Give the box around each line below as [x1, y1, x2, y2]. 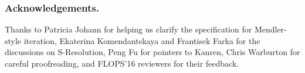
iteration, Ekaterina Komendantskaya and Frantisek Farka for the [23, 34, 260, 46]
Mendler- [254, 23, 287, 35]
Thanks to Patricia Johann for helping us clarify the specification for [5, 23, 252, 35]
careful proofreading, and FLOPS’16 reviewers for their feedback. [5, 57, 239, 69]
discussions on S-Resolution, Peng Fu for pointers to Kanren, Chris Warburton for [5, 46, 300, 58]
